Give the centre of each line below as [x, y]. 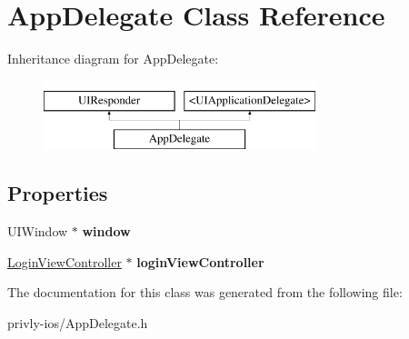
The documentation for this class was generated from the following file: [205, 292]
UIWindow [38, 231]
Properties [58, 193]
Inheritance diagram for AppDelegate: [113, 59]
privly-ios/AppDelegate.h [78, 322]
